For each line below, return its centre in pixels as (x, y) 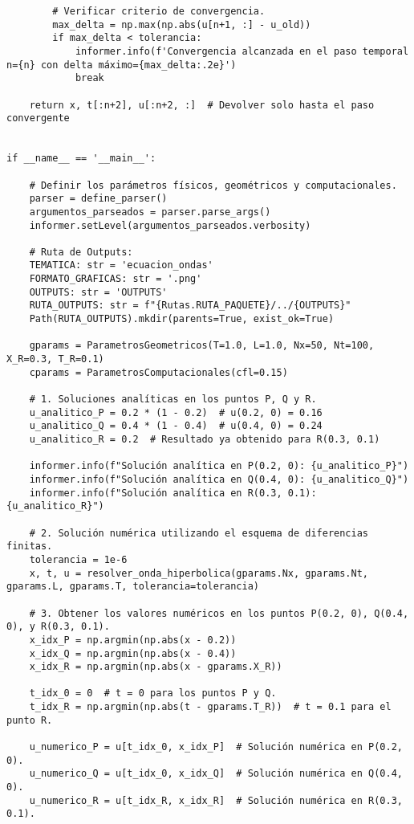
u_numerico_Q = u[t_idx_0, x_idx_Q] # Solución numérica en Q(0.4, (216, 774)
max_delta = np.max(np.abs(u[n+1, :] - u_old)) (182, 24)
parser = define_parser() (98, 199)
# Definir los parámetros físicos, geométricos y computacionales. (213, 185)
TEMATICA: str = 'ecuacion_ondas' (121, 265)
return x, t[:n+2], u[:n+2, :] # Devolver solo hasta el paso (202, 105)
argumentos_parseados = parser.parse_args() (150, 212)
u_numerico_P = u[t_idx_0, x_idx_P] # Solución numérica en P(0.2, (216, 747)
